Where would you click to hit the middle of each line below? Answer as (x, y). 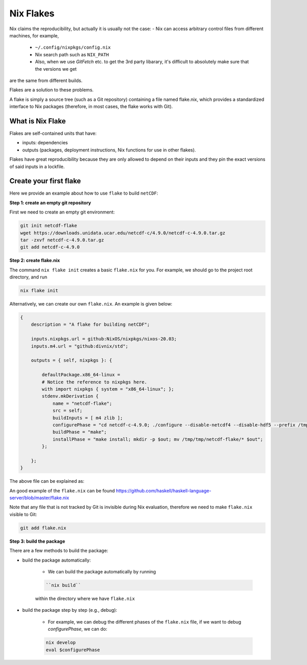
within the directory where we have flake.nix (85, 598)
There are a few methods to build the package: (59, 551)
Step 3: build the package (37, 541)
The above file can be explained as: (47, 481)
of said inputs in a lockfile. (37, 166)
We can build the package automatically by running (102, 571)
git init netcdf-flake (49, 226)
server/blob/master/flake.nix (39, 498)
